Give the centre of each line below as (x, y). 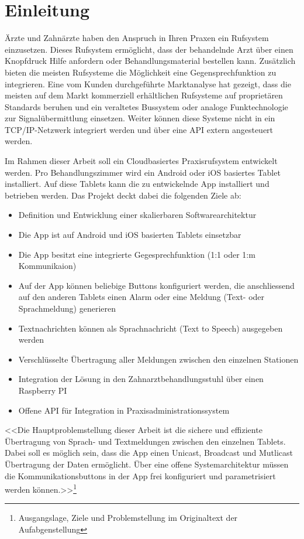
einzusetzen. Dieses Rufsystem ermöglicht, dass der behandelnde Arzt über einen (149, 49)
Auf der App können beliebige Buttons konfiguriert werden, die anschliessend (156, 285)
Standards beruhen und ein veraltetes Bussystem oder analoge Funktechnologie (146, 106)
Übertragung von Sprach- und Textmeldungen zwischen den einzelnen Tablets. (145, 441)
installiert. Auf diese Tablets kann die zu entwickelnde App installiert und (137, 184)
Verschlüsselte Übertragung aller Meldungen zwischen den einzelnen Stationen (158, 359)
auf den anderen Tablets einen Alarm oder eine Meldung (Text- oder (141, 297)
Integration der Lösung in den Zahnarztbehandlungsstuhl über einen (141, 379)
